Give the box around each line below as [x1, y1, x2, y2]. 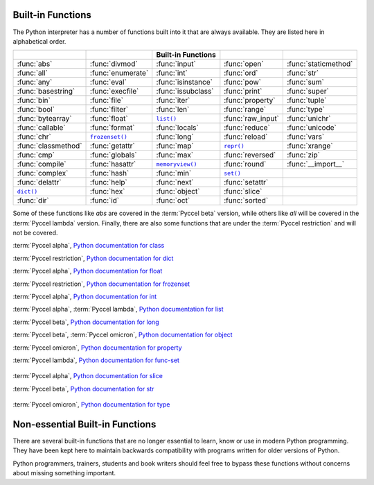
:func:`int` [156, 68, 188, 78]
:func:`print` [224, 87, 262, 96]
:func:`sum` [287, 77, 325, 87]
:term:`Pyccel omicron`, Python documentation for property [12, 343, 183, 352]
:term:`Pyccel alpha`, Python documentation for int [12, 292, 157, 301]
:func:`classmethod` [17, 141, 82, 151]
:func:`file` [90, 96, 124, 105]
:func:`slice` [224, 187, 262, 196]
